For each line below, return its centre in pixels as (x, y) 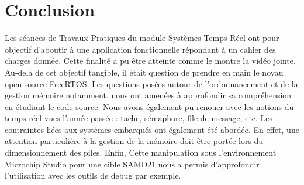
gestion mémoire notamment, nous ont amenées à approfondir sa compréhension (148, 95)
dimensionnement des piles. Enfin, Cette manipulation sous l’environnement (141, 153)
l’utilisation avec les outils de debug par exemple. (93, 175)
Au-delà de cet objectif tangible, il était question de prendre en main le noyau (144, 72)
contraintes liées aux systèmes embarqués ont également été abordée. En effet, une (152, 129)
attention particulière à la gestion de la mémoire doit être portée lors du (134, 141)
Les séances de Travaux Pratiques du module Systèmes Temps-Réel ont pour (142, 38)
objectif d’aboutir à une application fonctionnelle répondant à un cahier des (140, 49)
